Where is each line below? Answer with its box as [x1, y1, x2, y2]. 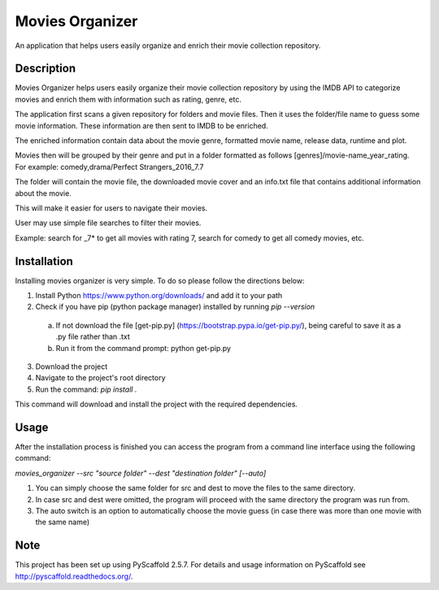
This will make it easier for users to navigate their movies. [15, 203, 208, 213]
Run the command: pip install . [35, 384, 137, 394]
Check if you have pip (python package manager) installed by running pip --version [35, 302, 315, 312]
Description [15, 62, 76, 76]
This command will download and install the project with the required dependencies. [15, 399, 298, 410]
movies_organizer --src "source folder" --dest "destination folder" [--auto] [15, 468, 267, 478]
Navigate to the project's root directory [35, 373, 166, 383]
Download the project [35, 362, 108, 371]
